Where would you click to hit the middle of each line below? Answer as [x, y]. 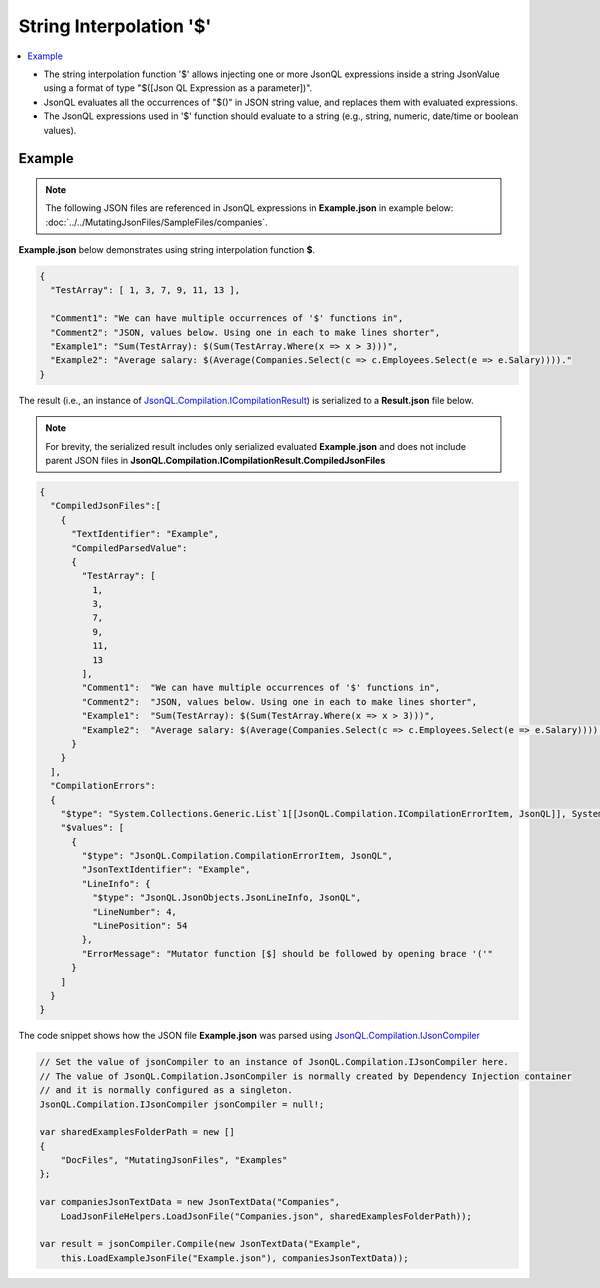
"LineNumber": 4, [134, 911]
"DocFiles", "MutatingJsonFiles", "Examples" [174, 1160]
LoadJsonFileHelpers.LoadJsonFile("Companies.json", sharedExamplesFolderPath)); [266, 1216]
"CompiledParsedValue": [129, 548]
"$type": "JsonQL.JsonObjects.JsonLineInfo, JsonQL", [226, 898]
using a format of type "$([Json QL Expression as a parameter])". [178, 88]
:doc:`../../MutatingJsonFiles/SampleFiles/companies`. [157, 222]
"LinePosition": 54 [139, 926]
